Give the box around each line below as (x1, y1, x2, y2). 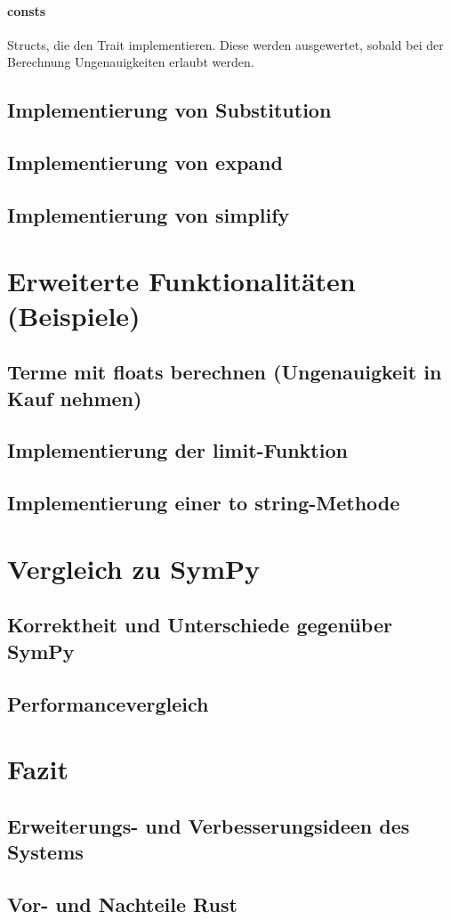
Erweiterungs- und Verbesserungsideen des (7, 811, 410, 839)
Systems (7, 838, 84, 866)
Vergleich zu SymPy (7, 550, 261, 586)
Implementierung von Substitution (7, 96, 332, 124)
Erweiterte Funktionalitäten (7, 262, 356, 298)
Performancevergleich (7, 689, 209, 717)
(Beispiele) (7, 297, 141, 333)
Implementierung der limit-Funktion (7, 436, 348, 464)
